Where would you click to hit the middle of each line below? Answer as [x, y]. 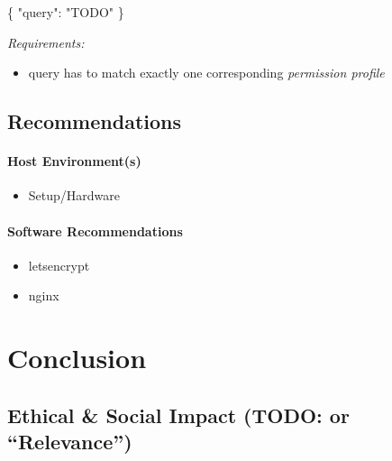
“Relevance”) [70, 442]
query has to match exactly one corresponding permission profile [206, 73]
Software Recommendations [95, 230]
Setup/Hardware [74, 195]
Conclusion [77, 358]
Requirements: [46, 42]
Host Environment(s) [74, 161]
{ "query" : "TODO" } [66, 12]
